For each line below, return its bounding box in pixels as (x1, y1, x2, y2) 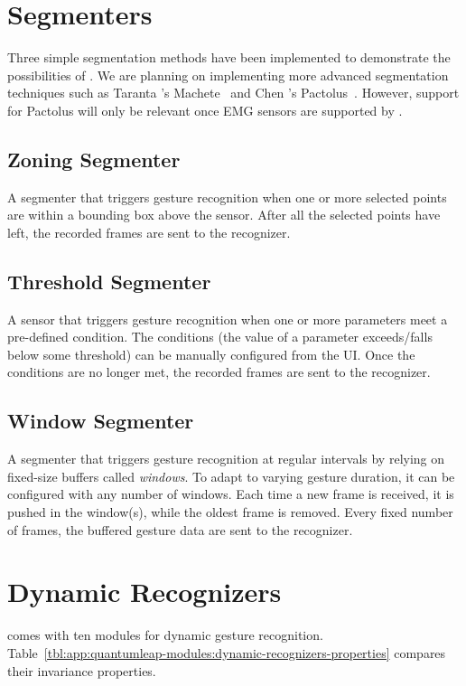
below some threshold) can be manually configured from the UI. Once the (7, 344, 415, 363)
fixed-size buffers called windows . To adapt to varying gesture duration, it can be (7, 466, 455, 485)
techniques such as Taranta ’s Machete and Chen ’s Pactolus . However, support (7, 83, 460, 102)
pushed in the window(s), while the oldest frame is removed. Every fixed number (7, 503, 453, 522)
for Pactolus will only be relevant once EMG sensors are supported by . (7, 100, 403, 119)
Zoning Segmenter (7, 145, 181, 173)
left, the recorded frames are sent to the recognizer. (7, 222, 291, 241)
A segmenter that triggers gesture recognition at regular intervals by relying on (7, 449, 445, 468)
